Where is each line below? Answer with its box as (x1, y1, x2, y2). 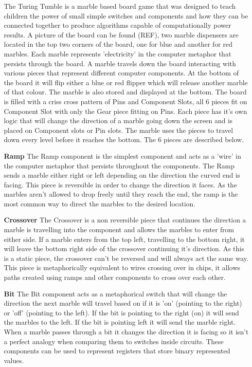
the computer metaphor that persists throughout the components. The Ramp (4, 160, 234, 170)
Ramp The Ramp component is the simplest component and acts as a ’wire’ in (4, 150, 241, 161)
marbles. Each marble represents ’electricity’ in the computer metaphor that (4, 48, 232, 58)
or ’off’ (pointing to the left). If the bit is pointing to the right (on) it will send (4, 307, 239, 317)
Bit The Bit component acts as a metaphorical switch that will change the (4, 288, 227, 298)
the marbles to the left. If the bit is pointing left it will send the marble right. (4, 317, 235, 327)
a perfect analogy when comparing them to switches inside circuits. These (4, 336, 224, 346)
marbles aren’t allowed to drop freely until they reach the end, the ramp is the (4, 189, 238, 199)
